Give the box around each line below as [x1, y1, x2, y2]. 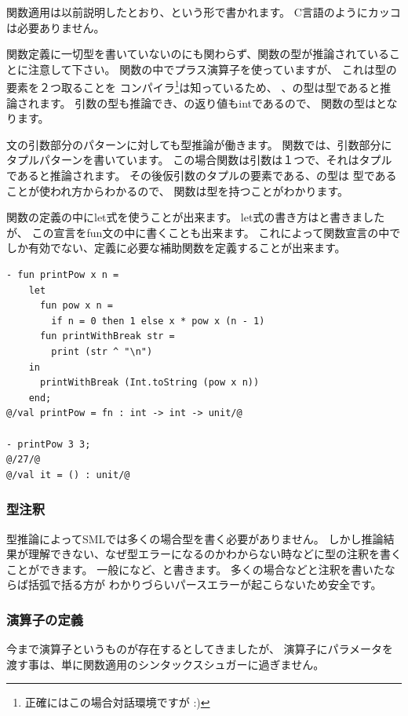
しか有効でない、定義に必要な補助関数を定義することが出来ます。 [6, 239, 346, 256]
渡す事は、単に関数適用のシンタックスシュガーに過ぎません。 [6, 656, 325, 672]
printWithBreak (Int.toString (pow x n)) [39, 377, 260, 389]
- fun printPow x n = [6, 268, 119, 280]
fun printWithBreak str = [39, 331, 175, 342]
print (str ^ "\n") [51, 345, 153, 357]
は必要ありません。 [6, 19, 105, 35]
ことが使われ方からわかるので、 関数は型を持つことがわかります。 [6, 182, 349, 199]
